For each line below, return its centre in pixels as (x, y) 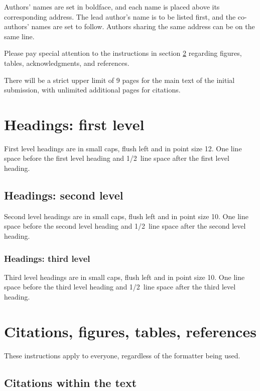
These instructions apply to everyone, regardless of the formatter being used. (122, 355)
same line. (19, 36)
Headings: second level (64, 195)
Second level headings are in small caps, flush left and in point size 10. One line (126, 216)
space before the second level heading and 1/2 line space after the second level (125, 226)
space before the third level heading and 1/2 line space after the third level (120, 287)
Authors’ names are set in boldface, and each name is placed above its (112, 7)
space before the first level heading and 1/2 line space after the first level (117, 158)
